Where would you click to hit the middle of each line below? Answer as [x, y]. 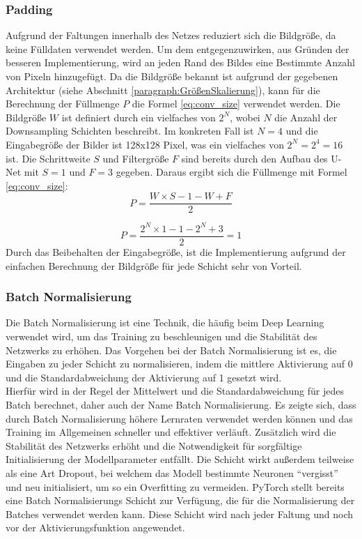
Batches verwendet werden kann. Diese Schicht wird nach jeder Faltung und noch [180, 514]
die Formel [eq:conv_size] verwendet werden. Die [236, 104]
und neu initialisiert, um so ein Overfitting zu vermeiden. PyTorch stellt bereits [175, 486]
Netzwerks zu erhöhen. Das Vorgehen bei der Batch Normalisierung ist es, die [171, 350]
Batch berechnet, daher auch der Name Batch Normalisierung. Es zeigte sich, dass [181, 404]
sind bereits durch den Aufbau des [254, 158]
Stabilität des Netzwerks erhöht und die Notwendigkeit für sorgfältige [154, 445]
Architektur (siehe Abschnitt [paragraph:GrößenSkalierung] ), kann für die [163, 90]
